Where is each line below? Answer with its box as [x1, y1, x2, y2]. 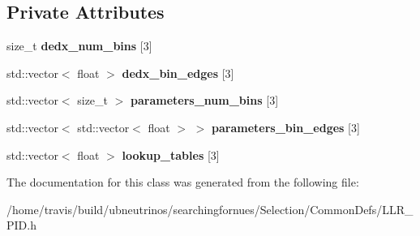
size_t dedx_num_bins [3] [6, 37, 152, 54]
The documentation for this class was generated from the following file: [6, 174, 359, 191]
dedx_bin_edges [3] [122, 64, 234, 81]
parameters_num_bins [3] [131, 92, 279, 109]
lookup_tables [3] [122, 146, 220, 163]
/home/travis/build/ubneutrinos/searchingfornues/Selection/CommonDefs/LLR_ [6, 200, 414, 217]
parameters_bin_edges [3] [212, 118, 360, 135]
